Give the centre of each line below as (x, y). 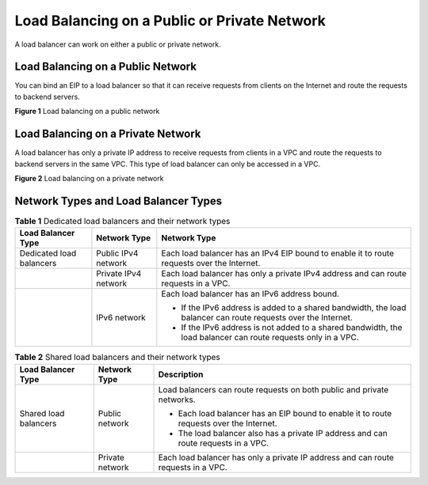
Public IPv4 (117, 253)
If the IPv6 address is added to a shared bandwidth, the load (294, 308)
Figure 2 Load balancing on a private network (89, 178)
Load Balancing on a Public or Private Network (170, 21)
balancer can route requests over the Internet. (267, 318)
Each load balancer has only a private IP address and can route (276, 457)
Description (181, 374)
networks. (177, 400)
